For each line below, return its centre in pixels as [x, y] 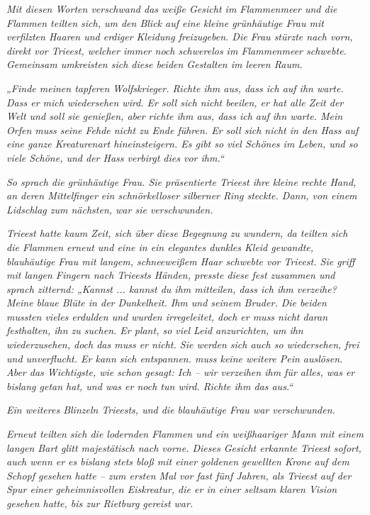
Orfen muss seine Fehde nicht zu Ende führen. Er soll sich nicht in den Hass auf [183, 129]
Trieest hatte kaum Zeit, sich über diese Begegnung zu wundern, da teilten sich [177, 233]
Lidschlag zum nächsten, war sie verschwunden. [110, 209]
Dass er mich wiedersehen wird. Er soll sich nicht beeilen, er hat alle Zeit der [175, 102]
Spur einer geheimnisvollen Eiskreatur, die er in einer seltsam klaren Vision [172, 489]
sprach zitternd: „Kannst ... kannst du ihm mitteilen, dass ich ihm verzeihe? [172, 288]
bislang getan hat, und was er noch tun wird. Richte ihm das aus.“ [150, 386]
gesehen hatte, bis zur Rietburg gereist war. [100, 503]
